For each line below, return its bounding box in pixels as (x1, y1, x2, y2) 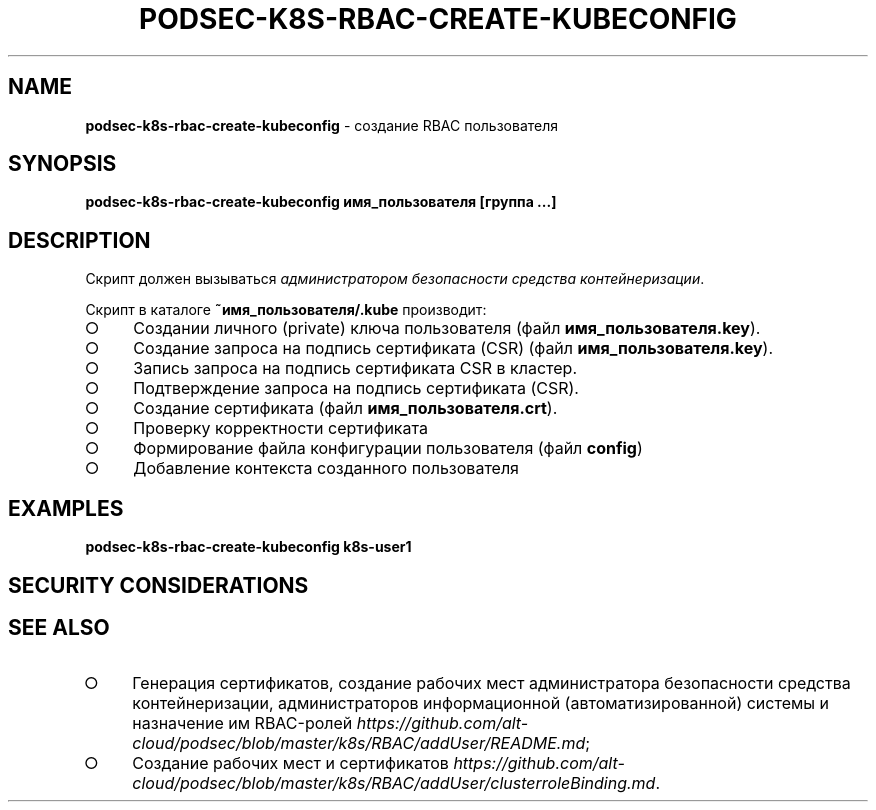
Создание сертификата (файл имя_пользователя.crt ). (133, 398, 558, 419)
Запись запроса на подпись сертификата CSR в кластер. (133, 358, 577, 379)
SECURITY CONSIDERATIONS (8, 572, 309, 598)
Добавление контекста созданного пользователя (133, 458, 519, 479)
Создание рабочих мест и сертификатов (132, 753, 449, 774)
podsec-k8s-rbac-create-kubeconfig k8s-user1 (85, 538, 412, 556)
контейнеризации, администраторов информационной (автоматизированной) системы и (132, 693, 830, 714)
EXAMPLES (8, 495, 124, 521)
